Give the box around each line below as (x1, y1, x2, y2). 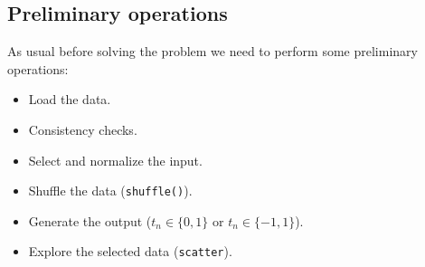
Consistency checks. (28, 119, 137, 138)
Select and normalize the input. (28, 150, 203, 169)
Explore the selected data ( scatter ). (28, 242, 232, 261)
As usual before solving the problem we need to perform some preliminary (7, 42, 418, 61)
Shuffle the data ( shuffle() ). (28, 181, 193, 200)
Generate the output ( (28, 211, 152, 230)
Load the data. (28, 90, 111, 109)
